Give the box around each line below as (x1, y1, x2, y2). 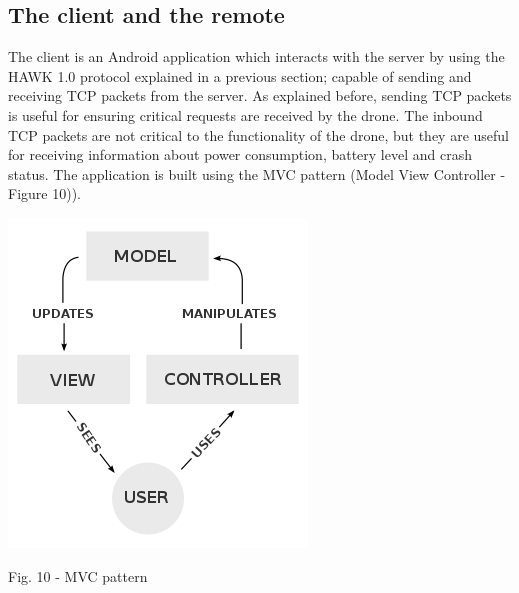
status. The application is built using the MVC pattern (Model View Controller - (8, 163, 506, 184)
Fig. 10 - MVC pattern (8, 565, 148, 586)
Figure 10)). (8, 183, 81, 204)
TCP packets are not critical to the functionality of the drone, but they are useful (8, 124, 510, 145)
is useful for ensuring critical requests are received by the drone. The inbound (8, 104, 483, 125)
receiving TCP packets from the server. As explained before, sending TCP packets (8, 85, 512, 106)
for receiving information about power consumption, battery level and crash (8, 144, 472, 165)
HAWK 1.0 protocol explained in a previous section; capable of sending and (8, 65, 472, 86)
